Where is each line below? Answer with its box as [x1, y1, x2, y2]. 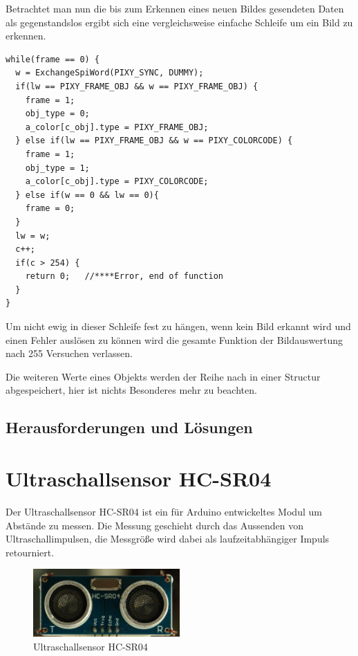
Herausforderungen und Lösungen [6, 417, 253, 438]
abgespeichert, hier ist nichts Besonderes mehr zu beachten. [6, 383, 257, 397]
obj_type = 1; [25, 163, 90, 173]
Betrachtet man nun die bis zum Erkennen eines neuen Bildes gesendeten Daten [6, 1, 344, 15]
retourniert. [6, 545, 55, 559]
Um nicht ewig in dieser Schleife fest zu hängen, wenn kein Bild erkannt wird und [6, 319, 351, 334]
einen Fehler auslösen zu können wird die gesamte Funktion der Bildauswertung [6, 332, 343, 347]
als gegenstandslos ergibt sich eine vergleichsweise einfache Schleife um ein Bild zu [6, 15, 353, 29]
